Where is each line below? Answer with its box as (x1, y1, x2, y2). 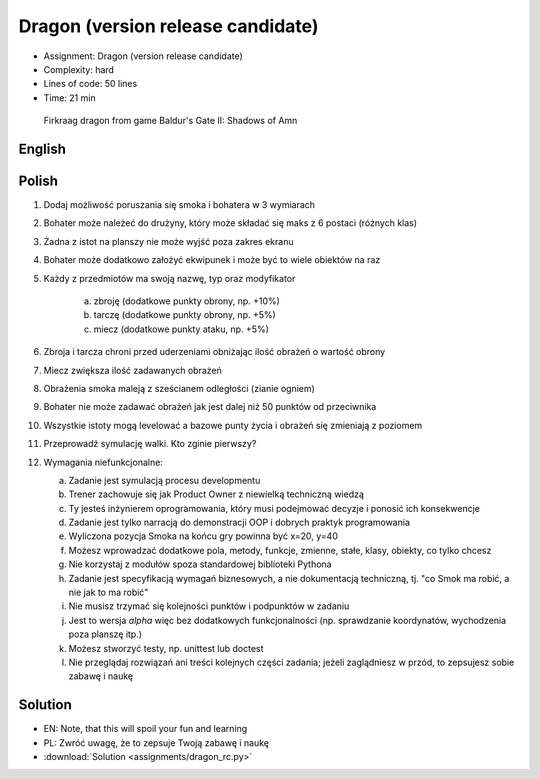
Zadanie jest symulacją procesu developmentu (68, 474, 261, 486)
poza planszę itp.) (68, 628, 143, 640)
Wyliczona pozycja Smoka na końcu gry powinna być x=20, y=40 (68, 530, 339, 542)
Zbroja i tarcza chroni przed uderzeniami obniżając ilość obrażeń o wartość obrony (43, 346, 386, 358)
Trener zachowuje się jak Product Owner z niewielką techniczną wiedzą (68, 488, 365, 500)
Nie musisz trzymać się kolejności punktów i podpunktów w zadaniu (68, 600, 350, 612)
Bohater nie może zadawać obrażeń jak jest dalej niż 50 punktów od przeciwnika (43, 401, 377, 413)
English (18, 140, 67, 157)
